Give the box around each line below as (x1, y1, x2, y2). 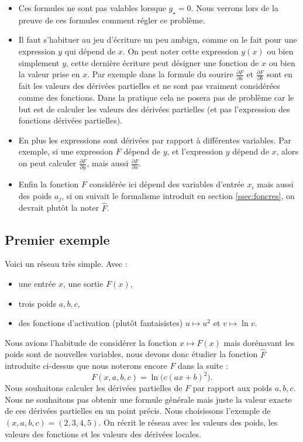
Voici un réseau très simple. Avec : (5, 258, 128, 270)
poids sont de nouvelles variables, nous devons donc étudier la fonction (5, 348, 258, 360)
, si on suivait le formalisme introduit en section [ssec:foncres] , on (61, 189, 295, 201)
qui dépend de (64, 44, 116, 57)
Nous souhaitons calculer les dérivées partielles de (5, 382, 183, 394)
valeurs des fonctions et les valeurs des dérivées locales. (5, 427, 201, 440)
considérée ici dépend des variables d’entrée (89, 178, 245, 190)
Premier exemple (5, 230, 110, 248)
